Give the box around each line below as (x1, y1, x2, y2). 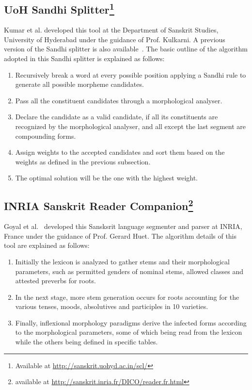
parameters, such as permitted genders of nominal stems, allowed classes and (15, 266, 243, 276)
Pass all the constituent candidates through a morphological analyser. (15, 95, 222, 105)
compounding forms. (15, 130, 76, 141)
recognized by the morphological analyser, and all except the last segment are (15, 121, 246, 131)
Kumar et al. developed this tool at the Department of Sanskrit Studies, (4, 25, 219, 35)
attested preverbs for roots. (15, 276, 96, 286)
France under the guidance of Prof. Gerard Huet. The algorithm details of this (4, 230, 237, 241)
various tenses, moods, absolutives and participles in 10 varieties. (15, 301, 208, 311)
